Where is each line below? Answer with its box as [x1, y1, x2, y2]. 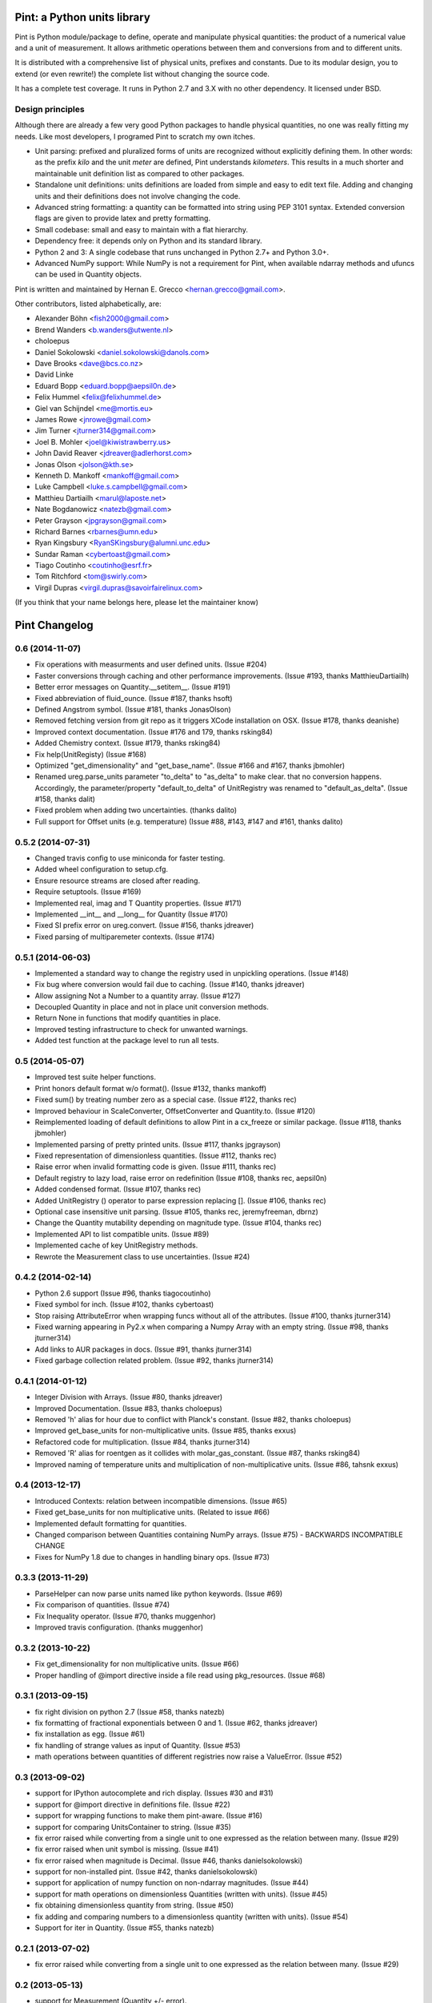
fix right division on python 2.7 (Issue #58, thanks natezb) [34, 1707, 225, 1716]
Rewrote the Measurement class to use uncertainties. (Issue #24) [34, 1251, 250, 1261]
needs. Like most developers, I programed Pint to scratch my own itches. [14, 131, 256, 141]
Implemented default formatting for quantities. [34, 1518, 187, 1528]
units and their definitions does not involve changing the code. [34, 191, 241, 200]
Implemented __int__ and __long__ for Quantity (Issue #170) [34, 909, 228, 919]
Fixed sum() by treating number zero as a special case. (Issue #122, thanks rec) [34, 1094, 298, 1105]
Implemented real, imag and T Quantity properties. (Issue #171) [34, 898, 242, 908]
